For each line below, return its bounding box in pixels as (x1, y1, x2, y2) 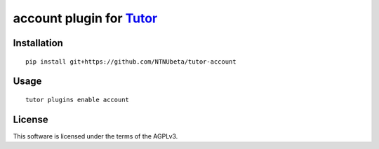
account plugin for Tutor (13, 10, 158, 26)
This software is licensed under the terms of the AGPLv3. (13, 132, 178, 140)
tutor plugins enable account (25, 95, 130, 104)
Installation (13, 37, 63, 49)
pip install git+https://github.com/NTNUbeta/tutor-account (25, 57, 237, 66)
